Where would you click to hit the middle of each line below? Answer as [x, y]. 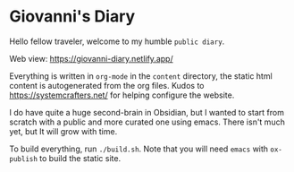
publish [24, 159]
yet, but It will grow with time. [63, 131]
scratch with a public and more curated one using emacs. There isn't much [147, 122]
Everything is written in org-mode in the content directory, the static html [141, 76]
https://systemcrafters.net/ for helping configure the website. [122, 95]
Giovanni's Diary [72, 17]
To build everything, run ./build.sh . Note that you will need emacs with [139, 149]
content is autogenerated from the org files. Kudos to [107, 85]
